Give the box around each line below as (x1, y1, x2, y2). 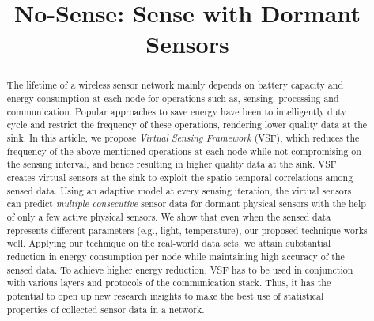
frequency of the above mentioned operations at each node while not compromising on (6, 144, 361, 157)
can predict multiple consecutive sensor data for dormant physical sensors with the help (6, 197, 366, 210)
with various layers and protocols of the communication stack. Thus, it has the (6, 276, 331, 289)
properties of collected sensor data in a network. (6, 302, 205, 315)
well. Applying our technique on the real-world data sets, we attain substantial (6, 236, 331, 250)
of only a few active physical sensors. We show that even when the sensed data (6, 210, 331, 223)
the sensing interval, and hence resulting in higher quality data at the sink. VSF (6, 157, 337, 171)
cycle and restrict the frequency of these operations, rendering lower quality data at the (6, 118, 368, 131)
